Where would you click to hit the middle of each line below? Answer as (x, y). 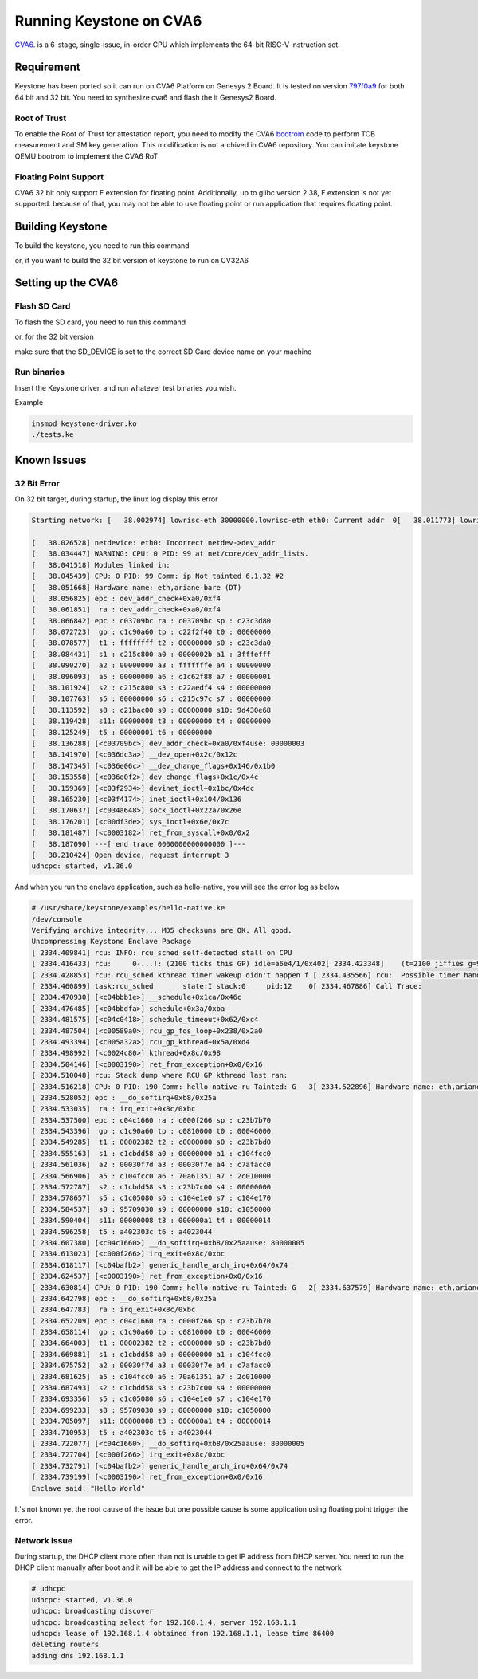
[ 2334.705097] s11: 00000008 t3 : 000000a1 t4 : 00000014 (151, 1421)
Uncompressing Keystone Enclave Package (111, 942)
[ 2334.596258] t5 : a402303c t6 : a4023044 (122, 1231)
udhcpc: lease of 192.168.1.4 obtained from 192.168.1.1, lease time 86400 (183, 1634)
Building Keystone (61, 227)
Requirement (48, 67)
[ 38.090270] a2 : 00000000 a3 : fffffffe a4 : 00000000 (151, 665)
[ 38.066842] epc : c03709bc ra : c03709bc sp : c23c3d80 (151, 621)
